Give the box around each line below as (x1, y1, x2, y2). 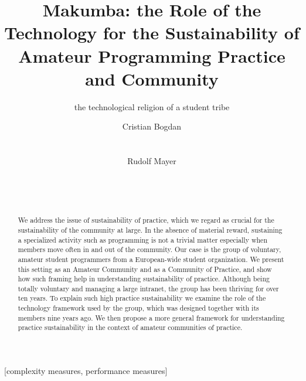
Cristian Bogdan (122, 120, 182, 132)
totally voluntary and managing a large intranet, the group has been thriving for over (18, 283, 279, 293)
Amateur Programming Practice (18, 43, 285, 67)
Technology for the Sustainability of (4, 21, 300, 45)
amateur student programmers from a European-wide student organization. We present (18, 254, 284, 264)
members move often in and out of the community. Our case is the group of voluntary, (18, 244, 281, 254)
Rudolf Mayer (127, 155, 176, 167)
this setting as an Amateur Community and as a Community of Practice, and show (18, 264, 272, 274)
